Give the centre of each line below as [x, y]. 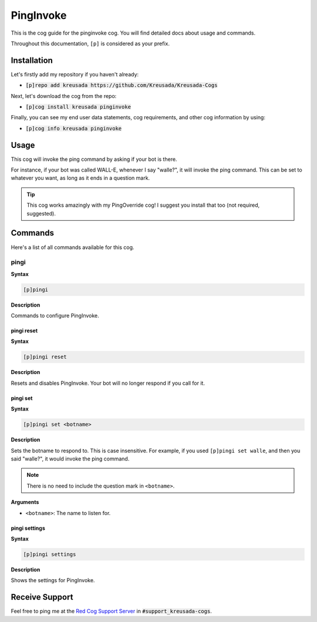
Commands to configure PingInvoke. [55, 316]
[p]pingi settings [50, 554]
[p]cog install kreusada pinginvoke [78, 107]
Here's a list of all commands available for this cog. [72, 247]
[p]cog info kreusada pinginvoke [74, 128]
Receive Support [42, 597]
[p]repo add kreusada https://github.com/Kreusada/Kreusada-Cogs [122, 85]
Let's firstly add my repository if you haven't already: [75, 74]
